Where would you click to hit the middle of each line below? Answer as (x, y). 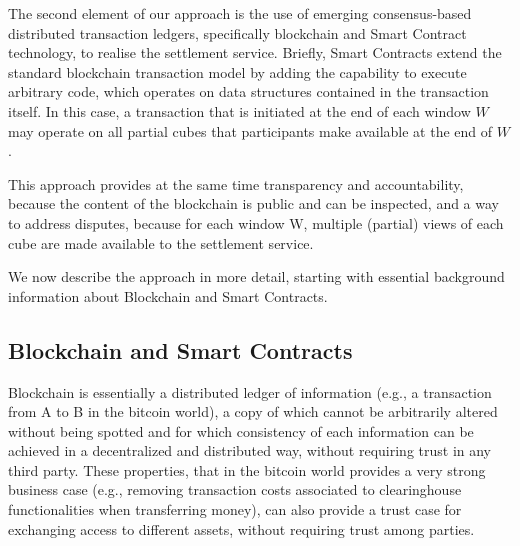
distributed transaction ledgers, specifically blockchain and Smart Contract (237, 32)
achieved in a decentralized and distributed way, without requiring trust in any (250, 450)
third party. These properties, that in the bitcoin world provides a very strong (247, 469)
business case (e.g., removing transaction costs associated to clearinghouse (235, 489)
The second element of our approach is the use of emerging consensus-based (240, 13)
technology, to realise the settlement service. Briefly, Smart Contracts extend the (255, 52)
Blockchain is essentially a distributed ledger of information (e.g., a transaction (250, 391)
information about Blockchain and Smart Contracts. (168, 295)
